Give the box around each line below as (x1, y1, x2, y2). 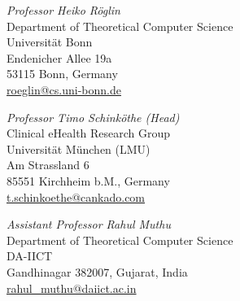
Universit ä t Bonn (7, 33, 93, 50)
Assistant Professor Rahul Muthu (7, 216, 171, 233)
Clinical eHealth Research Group (7, 124, 171, 142)
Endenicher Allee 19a (7, 49, 112, 66)
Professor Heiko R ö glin (7, 2, 120, 18)
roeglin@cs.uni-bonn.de (7, 81, 121, 98)
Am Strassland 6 (7, 156, 89, 173)
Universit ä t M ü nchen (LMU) (7, 140, 151, 157)
